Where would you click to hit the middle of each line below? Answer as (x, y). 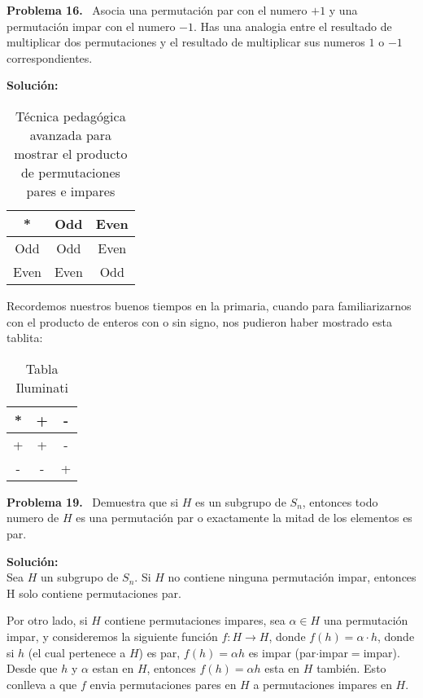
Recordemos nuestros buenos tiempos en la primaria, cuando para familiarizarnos (209, 305)
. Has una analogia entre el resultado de (292, 26)
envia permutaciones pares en (163, 684)
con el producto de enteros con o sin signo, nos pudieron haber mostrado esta (199, 321)
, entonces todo (340, 501)
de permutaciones (70, 172)
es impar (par (282, 652)
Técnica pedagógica (71, 116)
